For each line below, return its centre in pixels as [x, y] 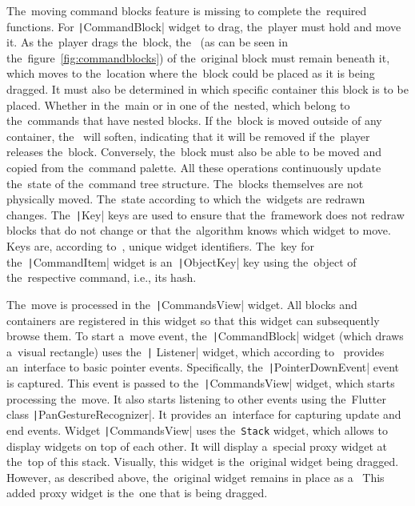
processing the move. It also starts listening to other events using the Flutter [196, 398]
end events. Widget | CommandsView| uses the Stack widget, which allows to [197, 430]
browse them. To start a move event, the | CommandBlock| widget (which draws [205, 336]
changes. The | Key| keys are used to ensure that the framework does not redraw [206, 214]
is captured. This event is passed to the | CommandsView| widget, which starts [201, 383]
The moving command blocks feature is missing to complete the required [187, 10]
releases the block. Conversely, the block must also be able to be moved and [194, 152]
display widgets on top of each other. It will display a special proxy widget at [197, 446]
